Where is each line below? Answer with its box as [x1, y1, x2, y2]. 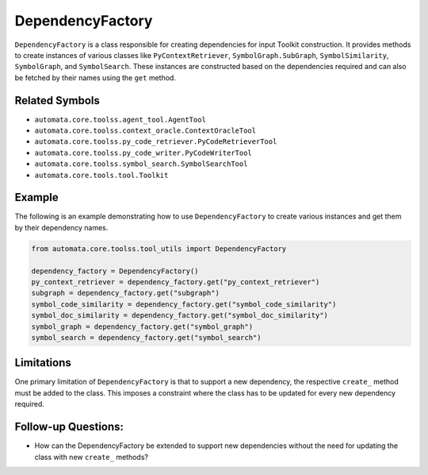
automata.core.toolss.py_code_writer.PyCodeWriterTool [34, 148, 253, 157]
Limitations [14, 356, 71, 369]
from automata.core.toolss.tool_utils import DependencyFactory [31, 244, 287, 253]
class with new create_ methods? [34, 452, 148, 461]
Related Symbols [14, 94, 101, 107]
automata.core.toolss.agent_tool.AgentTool [34, 115, 206, 124]
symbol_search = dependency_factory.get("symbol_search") [31, 333, 262, 342]
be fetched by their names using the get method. [14, 72, 176, 83]
